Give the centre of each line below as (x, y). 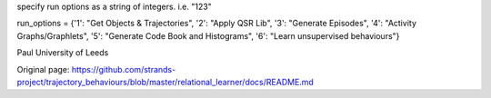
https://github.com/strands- (124, 69)
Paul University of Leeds (63, 53)
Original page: (43, 69)
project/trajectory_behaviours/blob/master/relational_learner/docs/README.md (165, 82)
